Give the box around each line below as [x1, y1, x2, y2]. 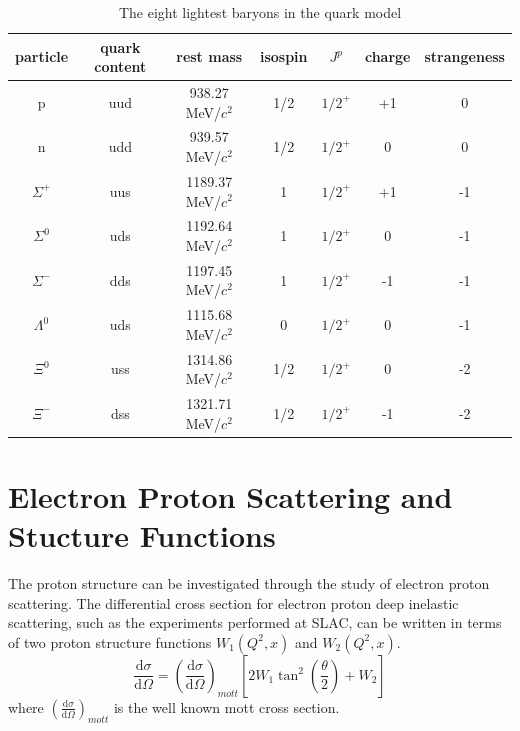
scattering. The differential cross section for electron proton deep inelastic [8, 592, 459, 613]
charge [364, 46, 411, 67]
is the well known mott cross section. [113, 696, 340, 717]
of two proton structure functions [8, 631, 212, 652]
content [94, 56, 147, 77]
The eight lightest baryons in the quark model [118, 2, 402, 22]
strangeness [424, 46, 505, 67]
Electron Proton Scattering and [8, 475, 453, 516]
